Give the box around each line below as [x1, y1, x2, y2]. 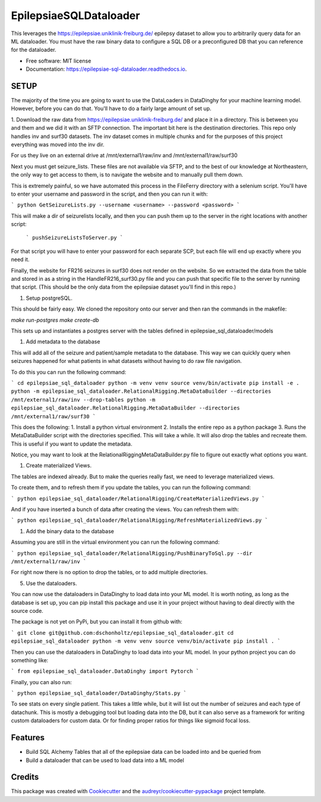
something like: [11, 656, 49, 663]
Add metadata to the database [26, 338, 100, 345]
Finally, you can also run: [11, 678, 73, 685]
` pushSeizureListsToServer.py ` [26, 234, 124, 241]
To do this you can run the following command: [11, 368, 127, 375]
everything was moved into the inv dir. [11, 140, 105, 148]
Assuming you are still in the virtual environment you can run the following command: [11, 538, 220, 546]
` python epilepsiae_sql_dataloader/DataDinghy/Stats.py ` [11, 690, 187, 697]
